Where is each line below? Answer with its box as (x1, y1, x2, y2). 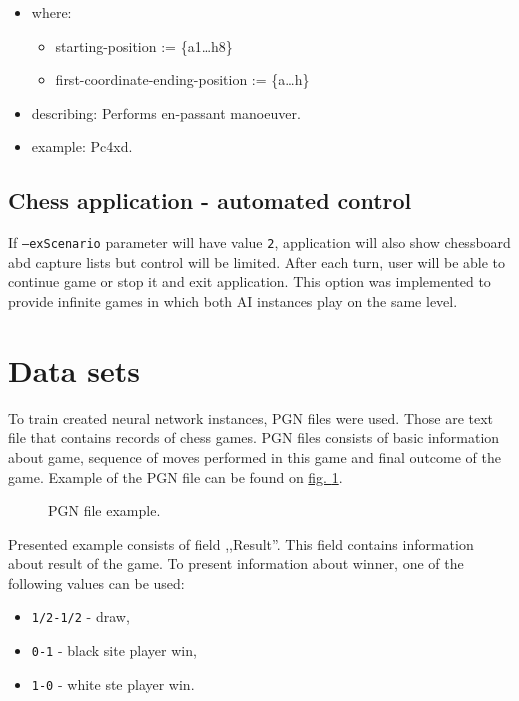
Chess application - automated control (8, 185, 412, 216)
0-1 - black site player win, (31, 640, 197, 661)
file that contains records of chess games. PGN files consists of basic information (8, 427, 500, 448)
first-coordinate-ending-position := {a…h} (55, 69, 310, 90)
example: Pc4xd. (31, 136, 133, 157)
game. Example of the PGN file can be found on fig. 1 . (8, 466, 343, 487)
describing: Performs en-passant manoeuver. (31, 102, 301, 123)
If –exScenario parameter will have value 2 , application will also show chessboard (8, 232, 511, 253)
